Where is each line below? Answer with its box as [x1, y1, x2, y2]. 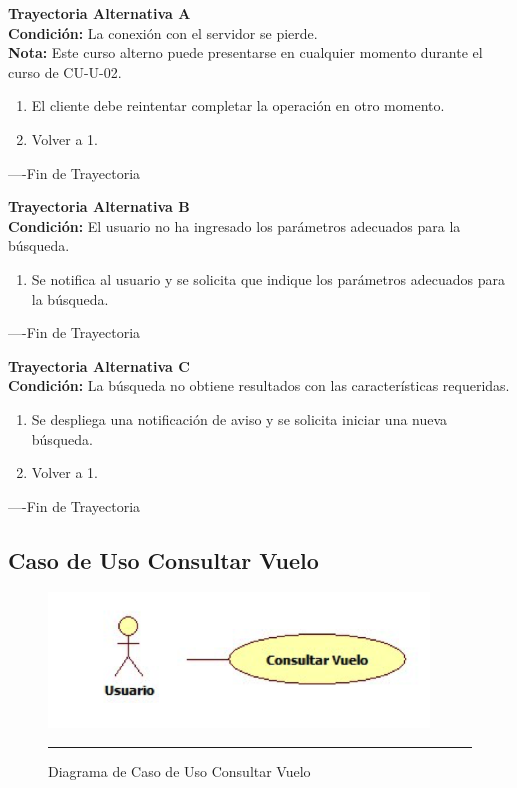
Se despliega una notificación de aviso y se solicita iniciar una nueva [31, 408, 448, 429]
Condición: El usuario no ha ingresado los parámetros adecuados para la [8, 215, 461, 236]
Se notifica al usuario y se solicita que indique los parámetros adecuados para [31, 268, 505, 289]
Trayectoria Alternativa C [8, 355, 190, 376]
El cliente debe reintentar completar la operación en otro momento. [31, 95, 445, 116]
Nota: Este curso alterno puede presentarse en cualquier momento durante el [8, 42, 483, 63]
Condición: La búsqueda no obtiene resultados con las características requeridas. [8, 375, 510, 396]
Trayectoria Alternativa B [8, 196, 190, 217]
